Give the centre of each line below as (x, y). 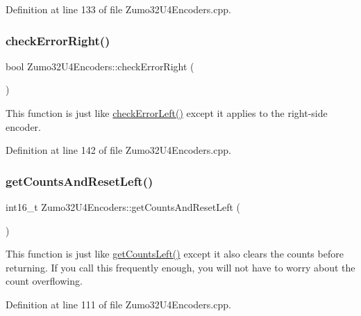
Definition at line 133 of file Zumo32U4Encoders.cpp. (118, 9)
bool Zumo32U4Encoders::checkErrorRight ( (100, 66)
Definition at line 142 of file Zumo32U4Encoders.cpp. (118, 150)
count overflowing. (44, 281)
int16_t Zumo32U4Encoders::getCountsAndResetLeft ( (123, 207)
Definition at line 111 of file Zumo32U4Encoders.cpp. (118, 304)
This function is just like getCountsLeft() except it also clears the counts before (175, 254)
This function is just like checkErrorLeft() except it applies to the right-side (167, 113)
